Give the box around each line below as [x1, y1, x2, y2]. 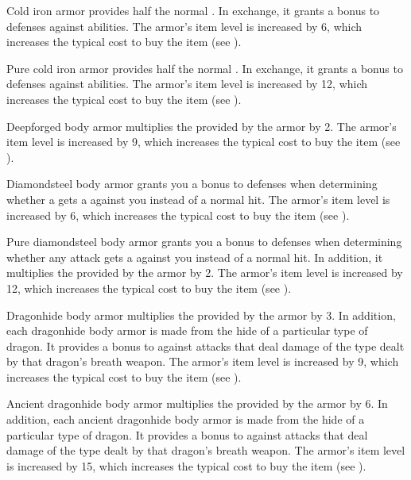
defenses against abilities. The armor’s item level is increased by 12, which [6, 75, 368, 92]
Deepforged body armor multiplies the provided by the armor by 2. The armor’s [6, 117, 397, 134]
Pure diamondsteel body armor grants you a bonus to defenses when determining [6, 233, 402, 250]
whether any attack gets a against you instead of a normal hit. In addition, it [6, 248, 383, 265]
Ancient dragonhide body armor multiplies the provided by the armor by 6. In [6, 395, 388, 412]
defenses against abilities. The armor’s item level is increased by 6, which [6, 17, 363, 34]
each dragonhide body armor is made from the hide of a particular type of [6, 322, 368, 339]
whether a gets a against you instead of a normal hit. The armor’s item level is [6, 190, 390, 207]
